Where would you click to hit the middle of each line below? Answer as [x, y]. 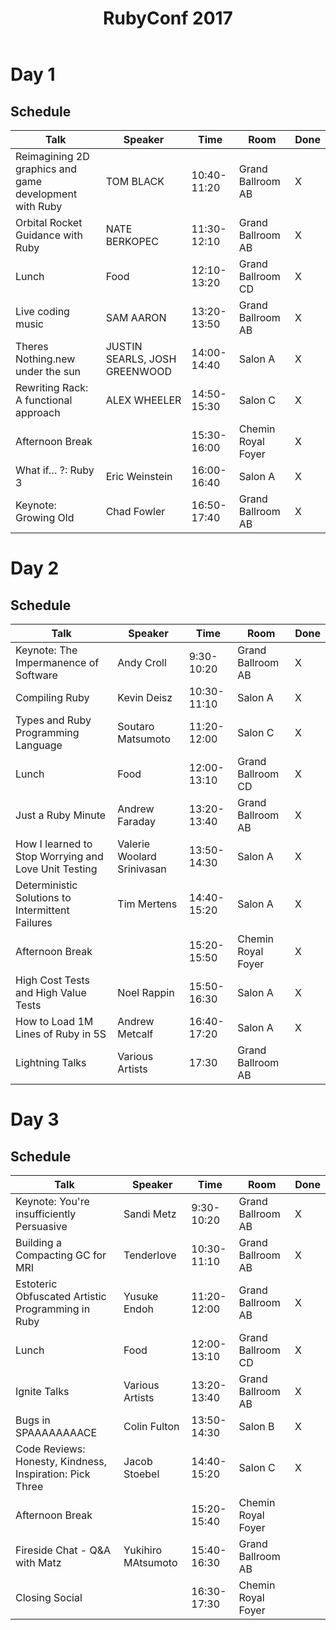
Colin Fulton [151, 1426]
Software [36, 675]
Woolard [137, 856]
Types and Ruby [53, 720]
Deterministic [46, 885]
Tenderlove [150, 1255]
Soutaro [136, 726]
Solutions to [43, 897]
